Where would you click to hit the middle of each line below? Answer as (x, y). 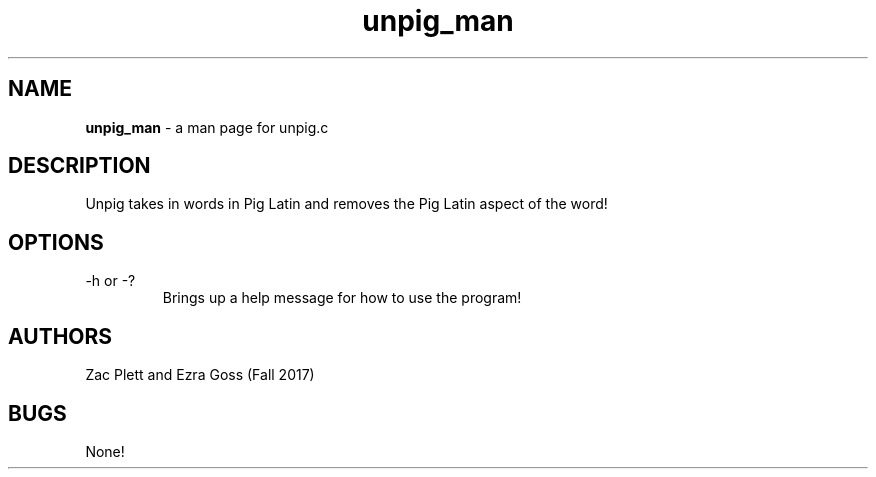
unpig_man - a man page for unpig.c (207, 127)
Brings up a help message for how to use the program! (342, 298)
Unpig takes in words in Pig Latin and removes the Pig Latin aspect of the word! (346, 204)
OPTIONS (56, 242)
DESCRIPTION (79, 166)
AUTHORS (60, 336)
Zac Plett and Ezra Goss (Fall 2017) (200, 375)
